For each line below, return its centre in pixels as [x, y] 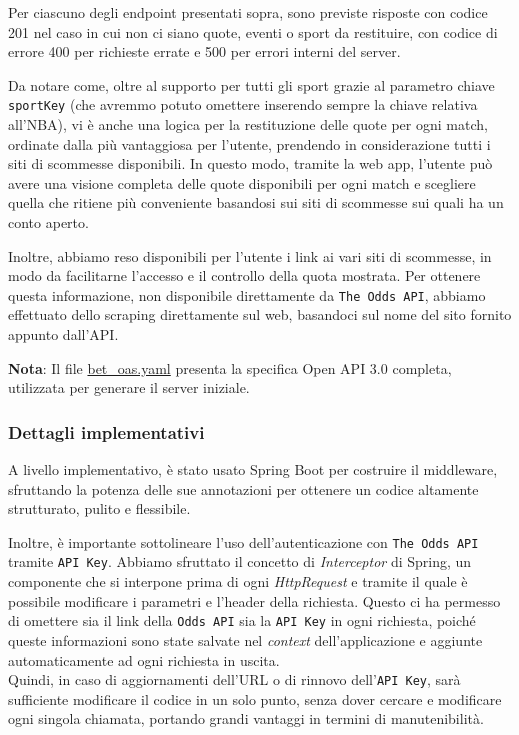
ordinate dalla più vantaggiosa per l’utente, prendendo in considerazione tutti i [249, 143]
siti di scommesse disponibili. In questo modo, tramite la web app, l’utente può [250, 163]
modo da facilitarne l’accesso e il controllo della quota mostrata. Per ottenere [244, 275]
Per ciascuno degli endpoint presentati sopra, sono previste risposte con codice [248, 12]
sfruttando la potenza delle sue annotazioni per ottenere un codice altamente [243, 488]
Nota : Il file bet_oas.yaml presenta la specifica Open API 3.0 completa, [230, 367]
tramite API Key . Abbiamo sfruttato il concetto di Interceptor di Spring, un [240, 561]
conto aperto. [48, 222]
